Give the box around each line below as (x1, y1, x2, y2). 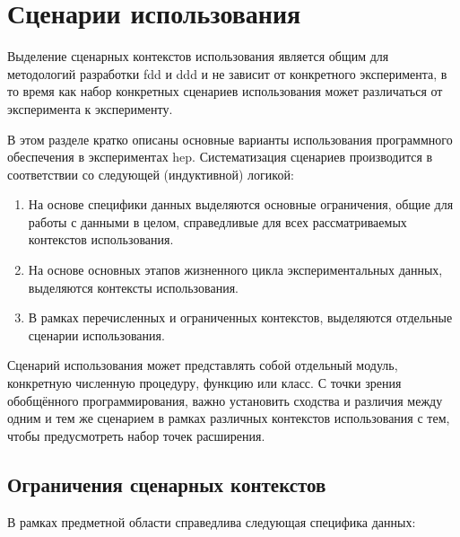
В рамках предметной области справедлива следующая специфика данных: (7, 512, 416, 531)
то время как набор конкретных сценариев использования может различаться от (7, 82, 443, 101)
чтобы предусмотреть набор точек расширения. (7, 426, 265, 445)
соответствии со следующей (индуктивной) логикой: (7, 164, 294, 183)
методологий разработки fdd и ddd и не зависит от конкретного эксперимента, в (7, 64, 447, 83)
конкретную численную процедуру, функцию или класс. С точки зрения (7, 374, 402, 392)
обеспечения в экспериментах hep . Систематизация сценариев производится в (7, 147, 433, 166)
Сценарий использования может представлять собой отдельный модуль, (7, 356, 398, 374)
